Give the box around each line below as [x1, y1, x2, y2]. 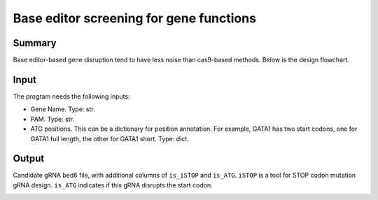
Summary [13, 37, 57, 49]
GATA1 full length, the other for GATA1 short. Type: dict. [30, 134, 189, 143]
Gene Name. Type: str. [30, 105, 95, 113]
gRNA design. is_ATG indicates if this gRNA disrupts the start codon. [13, 180, 213, 189]
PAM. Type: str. [30, 115, 75, 123]
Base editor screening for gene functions [13, 10, 257, 26]
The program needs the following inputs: [13, 92, 130, 101]
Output [13, 152, 45, 164]
